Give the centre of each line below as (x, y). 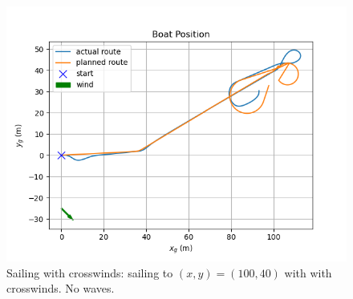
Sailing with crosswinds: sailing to (90, 272)
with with (308, 272)
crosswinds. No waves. (61, 288)
